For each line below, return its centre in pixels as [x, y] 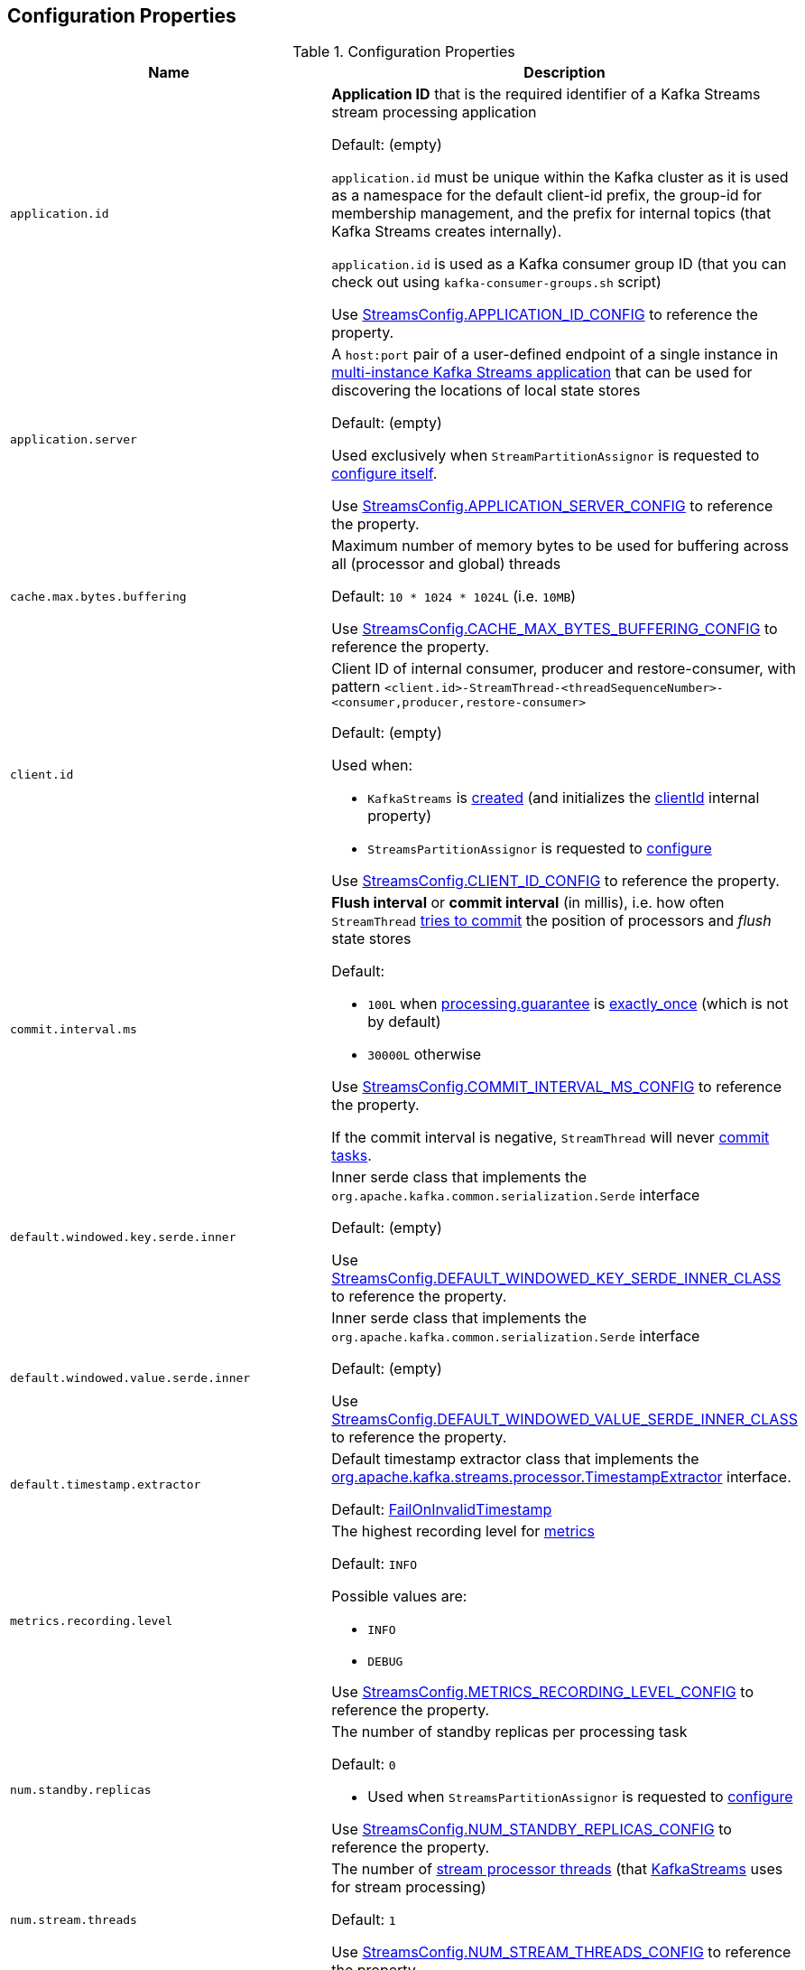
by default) [404, 1022]
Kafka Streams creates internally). [447, 232]
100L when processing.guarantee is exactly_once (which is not [578, 1004]
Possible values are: [399, 1597]
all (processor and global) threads [446, 564]
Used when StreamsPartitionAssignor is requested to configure [580, 1797]
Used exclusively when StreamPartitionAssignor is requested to [546, 456]
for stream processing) [409, 1887]
